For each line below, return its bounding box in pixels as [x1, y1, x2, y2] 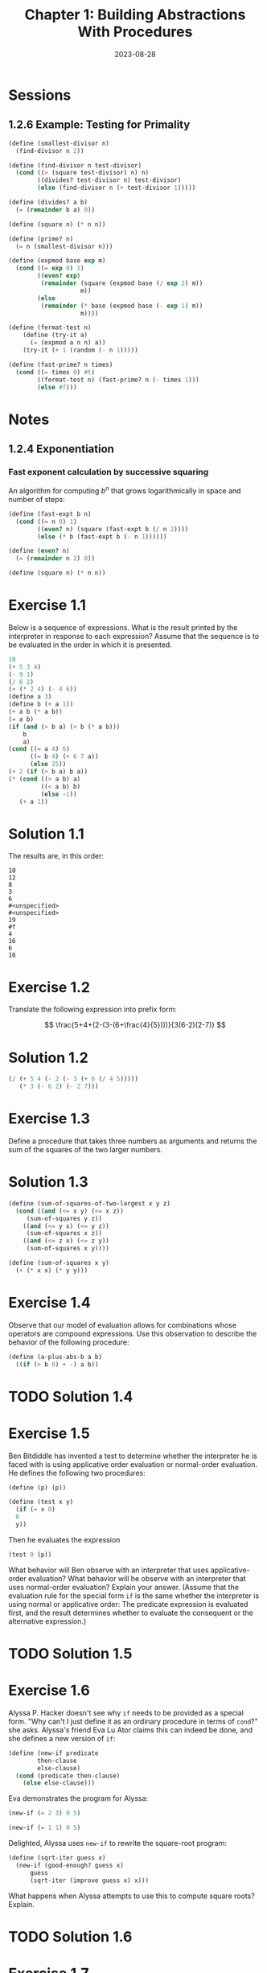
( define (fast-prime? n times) [8, 360, 113, 369]
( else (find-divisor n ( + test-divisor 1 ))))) [37, 183, 196, 192]
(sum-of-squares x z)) [26, 1230, 103, 1238]
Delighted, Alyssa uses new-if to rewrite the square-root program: [8, 1839, 228, 1848]
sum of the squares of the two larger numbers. [8, 1144, 163, 1154]
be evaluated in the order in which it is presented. [8, 640, 173, 649]
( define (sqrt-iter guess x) [8, 1854, 106, 1862]
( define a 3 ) [8, 693, 52, 701]
